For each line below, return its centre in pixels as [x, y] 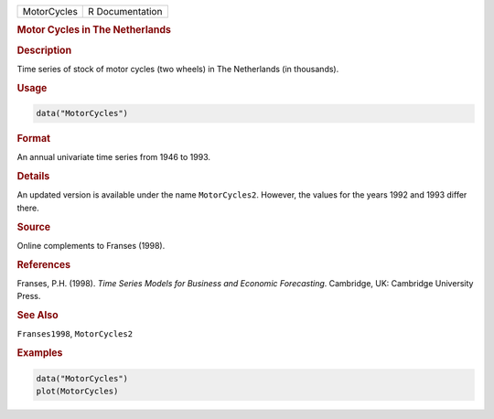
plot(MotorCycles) [77, 392]
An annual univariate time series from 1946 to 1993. [113, 157]
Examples [40, 353]
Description [44, 50]
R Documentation [125, 11]
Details [33, 177]
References [44, 264]
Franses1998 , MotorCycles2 [75, 334]
